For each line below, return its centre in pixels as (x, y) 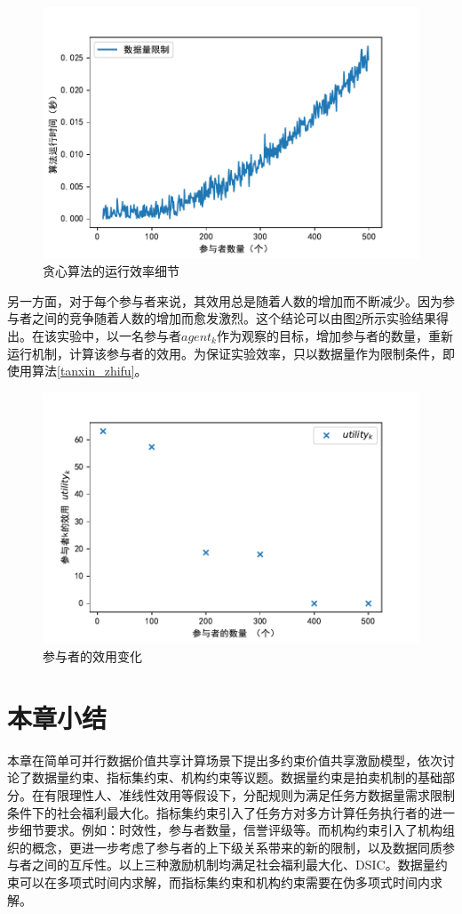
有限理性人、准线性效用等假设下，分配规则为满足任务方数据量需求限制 (249, 794)
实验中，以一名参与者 (119, 336)
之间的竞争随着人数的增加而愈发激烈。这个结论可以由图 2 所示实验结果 (234, 318)
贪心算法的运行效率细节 (111, 271)
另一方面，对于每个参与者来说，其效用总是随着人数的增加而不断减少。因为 (225, 300)
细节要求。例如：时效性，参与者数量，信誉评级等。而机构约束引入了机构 (231, 830)
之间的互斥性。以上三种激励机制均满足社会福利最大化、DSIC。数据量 (233, 865)
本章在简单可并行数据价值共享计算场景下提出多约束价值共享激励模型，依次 (225, 760)
